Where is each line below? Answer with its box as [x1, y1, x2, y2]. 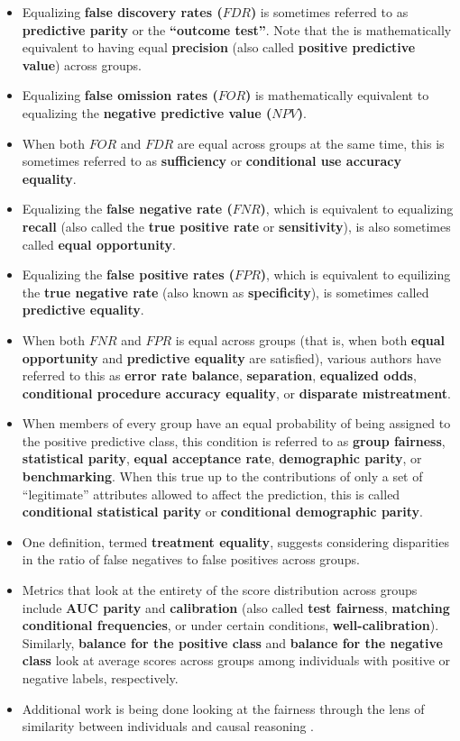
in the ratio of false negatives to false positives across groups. [22, 550, 360, 569]
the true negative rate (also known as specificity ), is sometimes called [22, 282, 429, 301]
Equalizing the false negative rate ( [22, 199, 233, 218]
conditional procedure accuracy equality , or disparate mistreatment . [22, 383, 451, 402]
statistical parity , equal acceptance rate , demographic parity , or [22, 449, 422, 468]
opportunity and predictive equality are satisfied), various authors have [22, 348, 442, 367]
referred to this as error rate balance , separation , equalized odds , [22, 366, 417, 385]
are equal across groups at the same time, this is [177, 133, 445, 152]
